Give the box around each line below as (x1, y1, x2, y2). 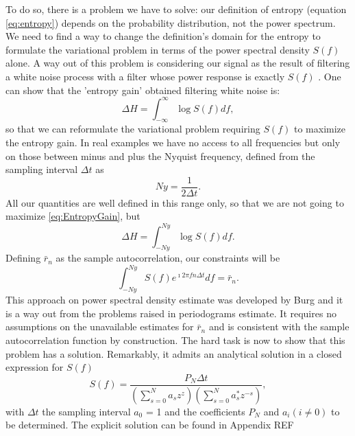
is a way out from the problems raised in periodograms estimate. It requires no (5, 306, 336, 320)
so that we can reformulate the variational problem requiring (5, 122, 260, 136)
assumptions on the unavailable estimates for (5, 319, 194, 334)
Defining (5, 251, 41, 265)
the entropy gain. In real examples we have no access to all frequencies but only (5, 135, 341, 150)
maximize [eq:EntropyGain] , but (5, 209, 140, 223)
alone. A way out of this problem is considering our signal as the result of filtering (5, 56, 350, 70)
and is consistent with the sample (208, 319, 350, 334)
